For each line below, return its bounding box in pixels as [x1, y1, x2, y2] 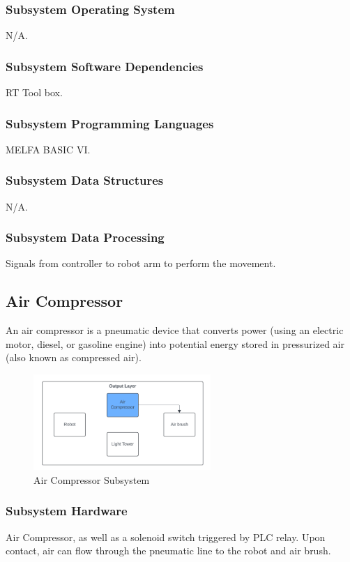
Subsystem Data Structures [6, 172, 164, 189]
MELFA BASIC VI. [6, 142, 91, 156]
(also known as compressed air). [6, 350, 142, 365]
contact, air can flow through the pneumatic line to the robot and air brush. [6, 543, 331, 558]
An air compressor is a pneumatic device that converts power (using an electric [6, 323, 344, 337]
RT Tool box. [6, 85, 63, 100]
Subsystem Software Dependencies [6, 57, 204, 75]
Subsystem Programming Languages [6, 114, 214, 132]
